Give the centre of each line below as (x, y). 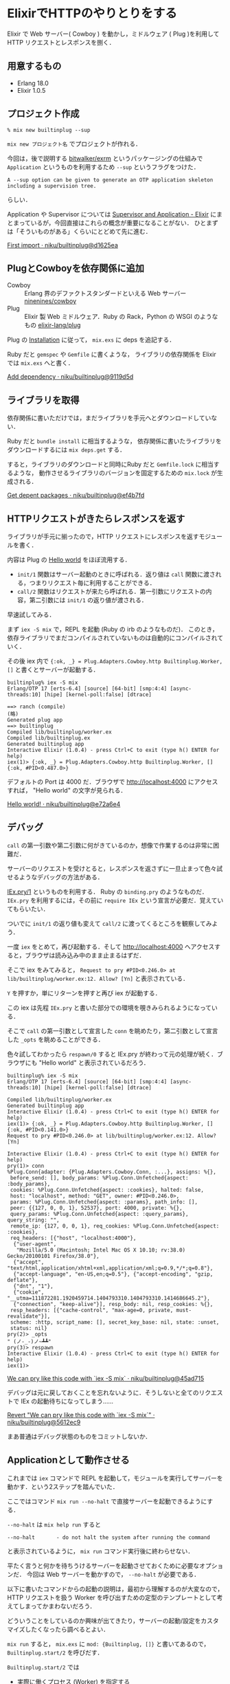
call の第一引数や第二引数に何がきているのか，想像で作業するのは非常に (110, 845)
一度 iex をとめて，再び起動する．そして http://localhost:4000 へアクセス (111, 946)
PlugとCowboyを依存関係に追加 (76, 268)
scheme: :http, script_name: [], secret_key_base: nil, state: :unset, (115, 1322)
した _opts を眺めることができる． (56, 1039)
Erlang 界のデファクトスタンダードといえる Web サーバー (105, 293)
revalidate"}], (29, 1316)
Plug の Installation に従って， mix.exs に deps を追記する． (91, 340)
